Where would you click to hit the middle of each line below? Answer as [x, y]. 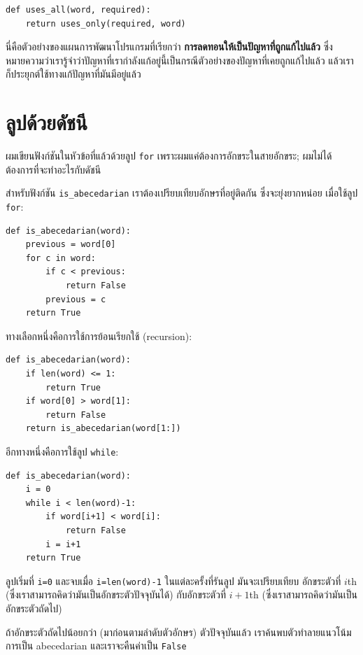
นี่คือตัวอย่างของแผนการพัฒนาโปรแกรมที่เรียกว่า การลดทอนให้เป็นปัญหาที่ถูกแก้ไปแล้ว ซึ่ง [169, 47]
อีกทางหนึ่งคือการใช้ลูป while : [62, 451]
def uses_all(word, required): [78, 10]
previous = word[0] [71, 245]
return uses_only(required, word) [106, 23]
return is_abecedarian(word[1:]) [103, 429]
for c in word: [60, 258]
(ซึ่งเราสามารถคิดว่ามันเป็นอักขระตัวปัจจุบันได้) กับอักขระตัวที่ [116, 594]
